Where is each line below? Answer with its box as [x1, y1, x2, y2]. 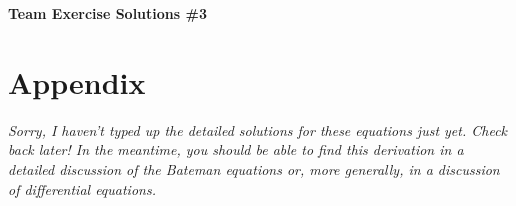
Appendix [8, 61, 146, 102]
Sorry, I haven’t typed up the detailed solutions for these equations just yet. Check [8, 119, 508, 140]
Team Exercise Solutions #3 [8, 3, 207, 23]
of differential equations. [8, 178, 156, 199]
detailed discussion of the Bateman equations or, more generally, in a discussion [8, 158, 500, 179]
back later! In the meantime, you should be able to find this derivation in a [8, 139, 464, 160]
